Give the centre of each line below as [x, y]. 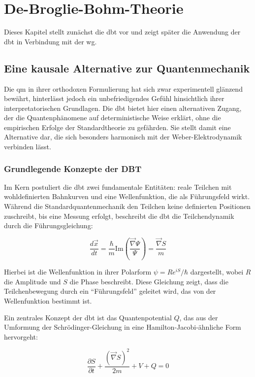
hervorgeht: [21, 336]
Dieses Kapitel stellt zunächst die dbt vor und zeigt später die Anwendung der [122, 32]
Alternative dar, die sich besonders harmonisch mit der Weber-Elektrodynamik [123, 137]
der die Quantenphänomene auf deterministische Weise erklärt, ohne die [112, 118]
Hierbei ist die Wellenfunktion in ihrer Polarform [78, 272]
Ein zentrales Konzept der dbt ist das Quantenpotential [88, 317]
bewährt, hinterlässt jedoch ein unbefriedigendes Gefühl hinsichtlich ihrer [114, 98]
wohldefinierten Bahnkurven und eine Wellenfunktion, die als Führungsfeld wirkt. [127, 196]
